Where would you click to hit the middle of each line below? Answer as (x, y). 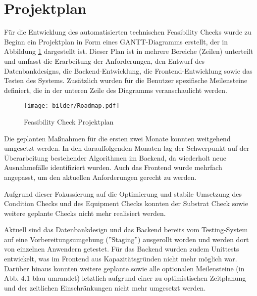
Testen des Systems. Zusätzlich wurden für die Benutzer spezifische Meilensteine (126, 80)
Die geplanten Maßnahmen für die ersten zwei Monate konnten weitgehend (117, 138)
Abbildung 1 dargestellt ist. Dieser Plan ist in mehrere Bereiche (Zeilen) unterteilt (129, 51)
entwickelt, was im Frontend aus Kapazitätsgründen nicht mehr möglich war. (121, 259)
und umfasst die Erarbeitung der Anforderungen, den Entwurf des (104, 61)
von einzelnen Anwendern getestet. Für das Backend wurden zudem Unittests (122, 249)
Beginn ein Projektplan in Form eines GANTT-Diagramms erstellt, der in (116, 41)
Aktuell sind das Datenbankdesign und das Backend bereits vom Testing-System (126, 230)
